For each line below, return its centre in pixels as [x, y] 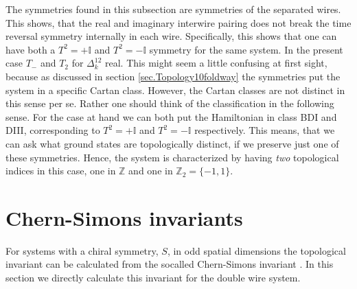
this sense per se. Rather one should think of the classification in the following [170, 103]
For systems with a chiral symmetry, [82, 250]
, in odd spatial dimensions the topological [256, 250]
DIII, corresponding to [53, 130]
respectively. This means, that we [265, 130]
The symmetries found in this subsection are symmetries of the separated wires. [173, 9]
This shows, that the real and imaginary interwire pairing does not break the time [178, 22]
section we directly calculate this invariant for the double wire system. [153, 278]
